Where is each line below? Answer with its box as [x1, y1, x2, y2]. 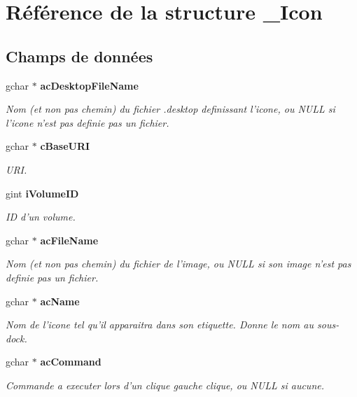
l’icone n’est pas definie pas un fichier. [6, 115, 169, 130]
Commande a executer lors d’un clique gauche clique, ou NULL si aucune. [6, 377, 324, 392]
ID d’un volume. [6, 209, 76, 224]
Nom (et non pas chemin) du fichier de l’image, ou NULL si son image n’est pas [6, 256, 351, 271]
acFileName [40, 232, 99, 247]
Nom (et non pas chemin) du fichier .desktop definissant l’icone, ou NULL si [6, 102, 335, 116]
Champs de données [6, 45, 153, 67]
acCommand [40, 354, 101, 369]
